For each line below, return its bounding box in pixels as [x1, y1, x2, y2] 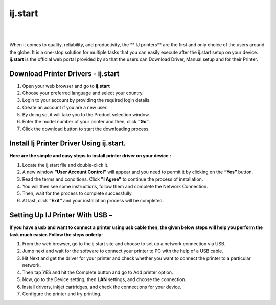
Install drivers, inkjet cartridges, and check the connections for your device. [22, 284, 181, 290]
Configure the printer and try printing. [22, 291, 102, 297]
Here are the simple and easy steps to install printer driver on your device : [9, 152, 171, 159]
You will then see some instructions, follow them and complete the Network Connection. [22, 183, 208, 189]
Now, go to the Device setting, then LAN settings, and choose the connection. [22, 276, 187, 283]
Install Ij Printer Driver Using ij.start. [9, 139, 126, 148]
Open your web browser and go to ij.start [22, 83, 110, 89]
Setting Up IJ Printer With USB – [9, 211, 112, 219]
